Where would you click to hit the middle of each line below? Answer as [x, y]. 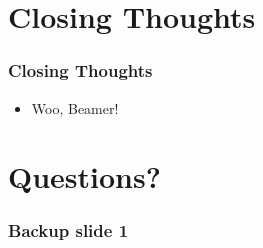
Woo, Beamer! [75, 107]
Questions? [84, 176]
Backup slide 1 [68, 230]
